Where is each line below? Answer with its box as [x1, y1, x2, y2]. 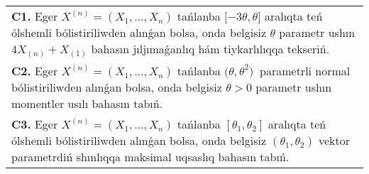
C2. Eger [11, 62, 58, 80]
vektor [318, 132, 350, 149]
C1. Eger [11, 8, 58, 24]
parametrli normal [260, 62, 351, 80]
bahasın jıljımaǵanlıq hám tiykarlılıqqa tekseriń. [91, 40, 330, 57]
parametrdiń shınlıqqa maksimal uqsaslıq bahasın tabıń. [11, 148, 290, 165]
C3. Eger [11, 116, 58, 133]
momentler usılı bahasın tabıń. [11, 95, 163, 112]
